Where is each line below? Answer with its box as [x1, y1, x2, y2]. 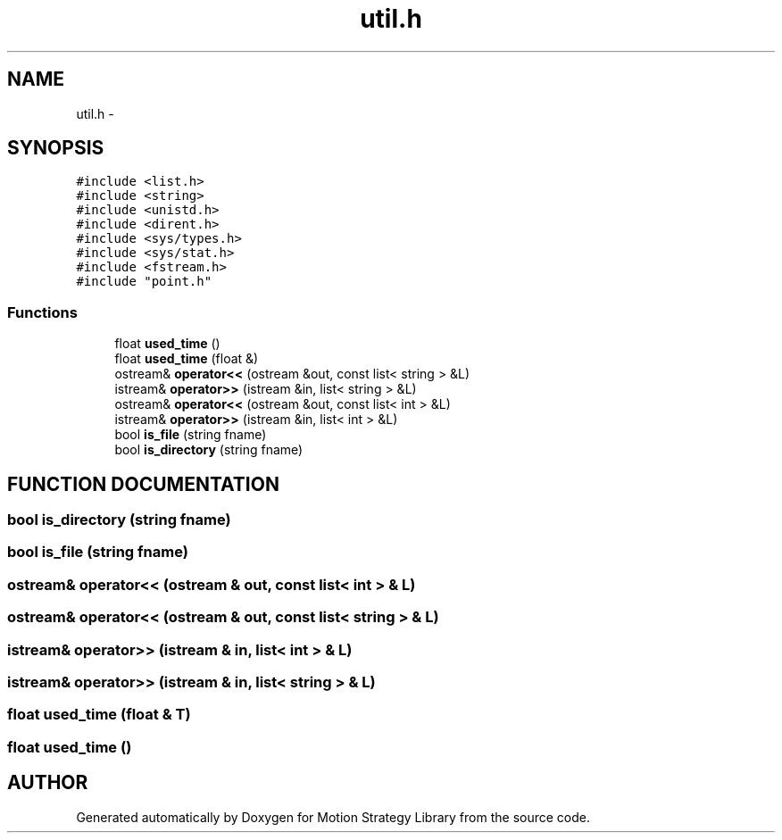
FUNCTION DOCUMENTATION [7, 472, 279, 495]
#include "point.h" [76, 274, 212, 289]
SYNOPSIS [7, 137, 104, 160]
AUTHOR [7, 771, 88, 794]
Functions [7, 303, 78, 321]
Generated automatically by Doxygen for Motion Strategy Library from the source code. [76, 809, 591, 825]
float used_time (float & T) [7, 705, 191, 724]
